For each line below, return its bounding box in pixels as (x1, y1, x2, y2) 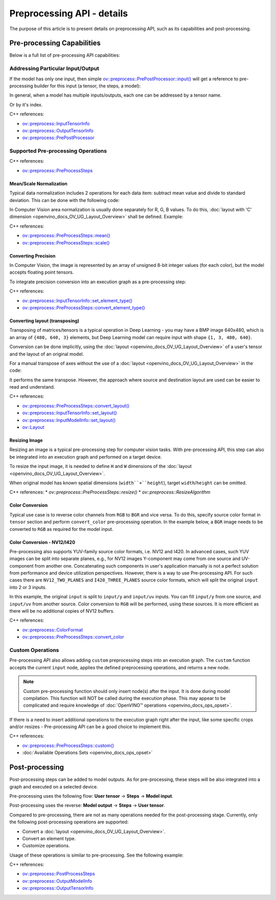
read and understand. (9, 384, 55, 390)
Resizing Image (9, 437, 43, 443)
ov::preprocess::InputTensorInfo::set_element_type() (22, 297, 133, 304)
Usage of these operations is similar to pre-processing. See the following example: (9, 852, 184, 858)
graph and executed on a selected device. (9, 783, 98, 790)
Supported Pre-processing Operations (9, 147, 107, 154)
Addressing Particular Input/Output (9, 65, 100, 72)
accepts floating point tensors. (9, 269, 74, 276)
